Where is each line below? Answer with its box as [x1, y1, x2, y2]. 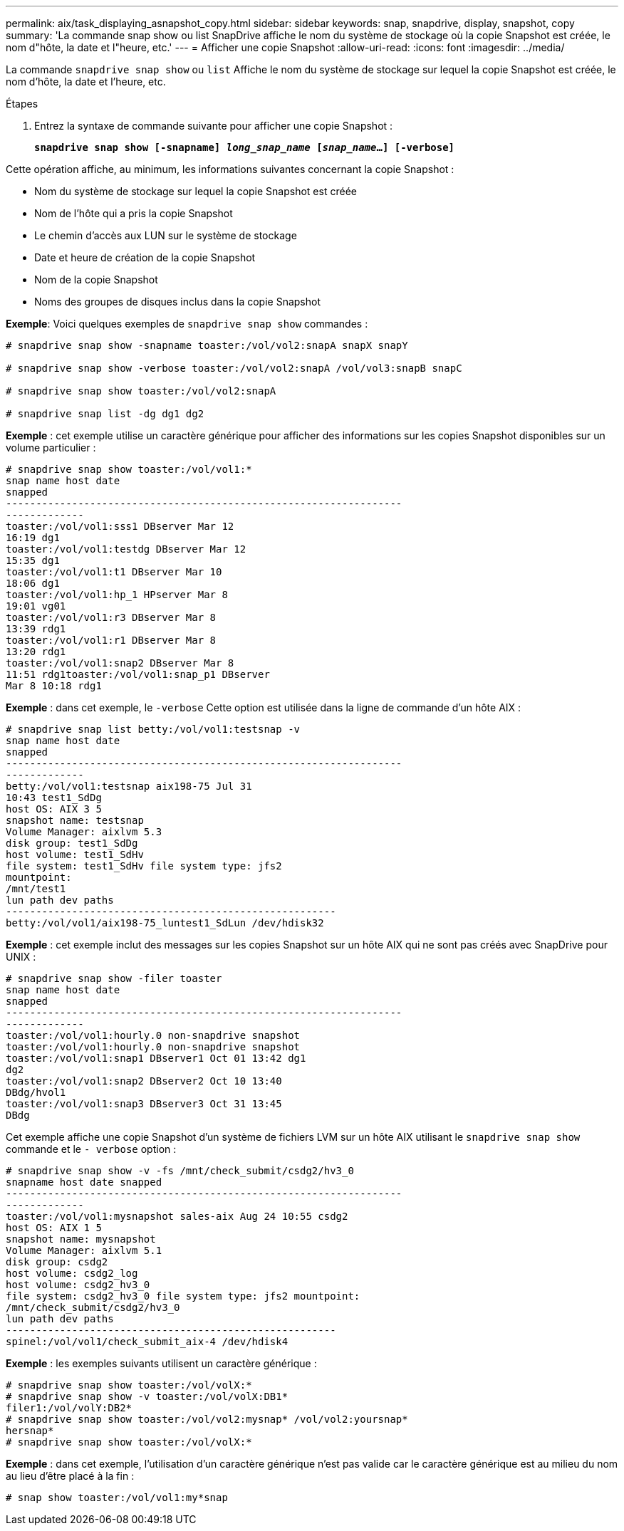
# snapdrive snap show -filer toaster [6, 973, 222, 984]
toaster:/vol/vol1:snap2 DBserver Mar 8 [6, 657, 234, 669]
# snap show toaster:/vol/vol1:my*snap [6, 1492, 228, 1503]
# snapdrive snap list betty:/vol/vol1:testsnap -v [6, 723, 301, 735]
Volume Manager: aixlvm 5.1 [6, 1245, 162, 1256]
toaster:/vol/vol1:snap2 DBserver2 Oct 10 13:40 [6, 1075, 282, 1087]
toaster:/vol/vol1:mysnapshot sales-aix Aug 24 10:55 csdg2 [6, 1211, 348, 1222]
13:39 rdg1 [6, 623, 66, 634]
